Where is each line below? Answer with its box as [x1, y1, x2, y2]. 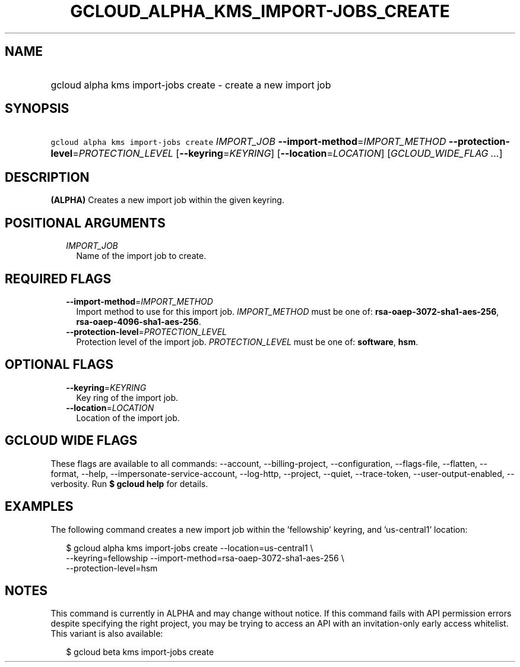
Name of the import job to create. [76, 251, 207, 261]
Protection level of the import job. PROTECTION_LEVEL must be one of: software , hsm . [76, 336, 418, 347]
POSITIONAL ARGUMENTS [5, 215, 166, 230]
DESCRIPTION [5, 169, 90, 185]
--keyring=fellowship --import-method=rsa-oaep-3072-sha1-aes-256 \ [66, 552, 344, 563]
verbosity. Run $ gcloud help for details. [50, 478, 208, 489]
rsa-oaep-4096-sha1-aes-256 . [76, 316, 201, 327]
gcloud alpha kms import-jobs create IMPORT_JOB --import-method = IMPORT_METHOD [50, 135, 446, 148]
